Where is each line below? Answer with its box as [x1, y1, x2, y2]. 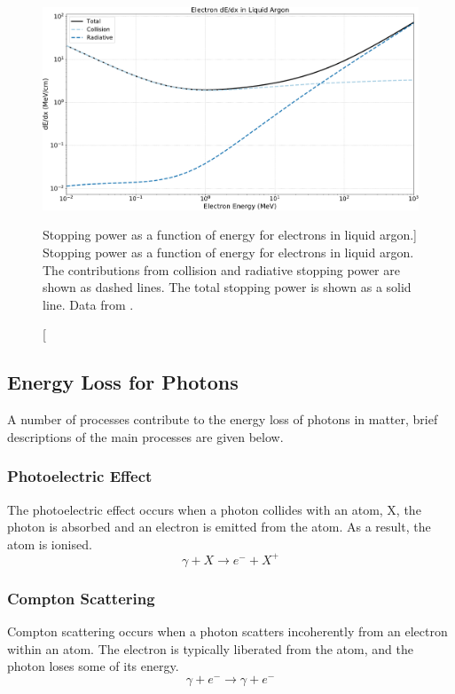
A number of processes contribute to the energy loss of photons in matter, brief [7, 410, 438, 429]
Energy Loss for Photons [7, 368, 239, 396]
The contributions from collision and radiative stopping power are [43, 260, 400, 279]
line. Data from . [43, 295, 134, 313]
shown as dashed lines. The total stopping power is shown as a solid [43, 278, 412, 296]
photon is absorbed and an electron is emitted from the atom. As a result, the [7, 517, 431, 536]
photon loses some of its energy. [7, 657, 179, 675]
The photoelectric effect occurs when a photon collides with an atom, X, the [7, 500, 421, 518]
